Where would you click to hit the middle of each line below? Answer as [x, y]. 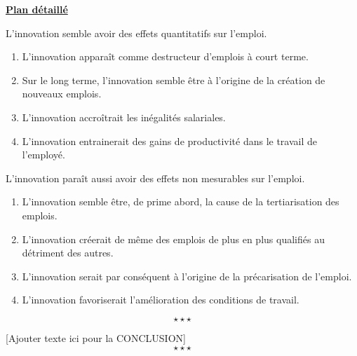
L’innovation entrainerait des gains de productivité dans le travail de [170, 141]
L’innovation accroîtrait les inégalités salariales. [124, 117]
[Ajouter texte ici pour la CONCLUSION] [96, 337]
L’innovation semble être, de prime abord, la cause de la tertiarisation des [181, 201]
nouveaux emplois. [62, 94]
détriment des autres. [68, 253]
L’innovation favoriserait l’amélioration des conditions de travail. [161, 300]
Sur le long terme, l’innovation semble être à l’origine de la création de [174, 80]
